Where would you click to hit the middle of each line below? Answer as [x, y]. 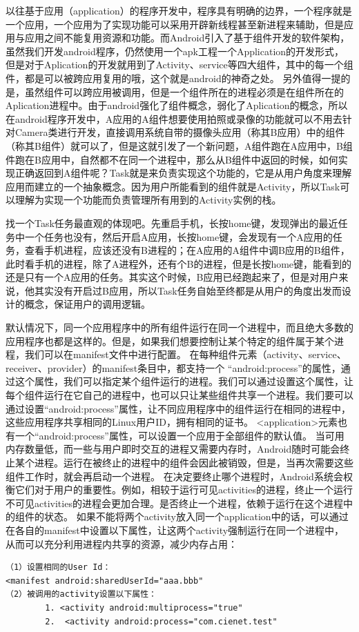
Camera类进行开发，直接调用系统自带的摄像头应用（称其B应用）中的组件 [180, 132]
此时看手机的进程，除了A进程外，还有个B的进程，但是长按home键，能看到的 [179, 263]
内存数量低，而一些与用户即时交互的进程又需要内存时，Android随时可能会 [173, 449]
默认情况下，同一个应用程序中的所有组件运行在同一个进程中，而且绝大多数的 [179, 327]
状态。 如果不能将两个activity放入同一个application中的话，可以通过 [196, 516]
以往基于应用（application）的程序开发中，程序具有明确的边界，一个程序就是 [179, 10]
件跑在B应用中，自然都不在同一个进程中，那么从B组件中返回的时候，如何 [172, 159]
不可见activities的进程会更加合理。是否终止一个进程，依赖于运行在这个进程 [174, 503]
